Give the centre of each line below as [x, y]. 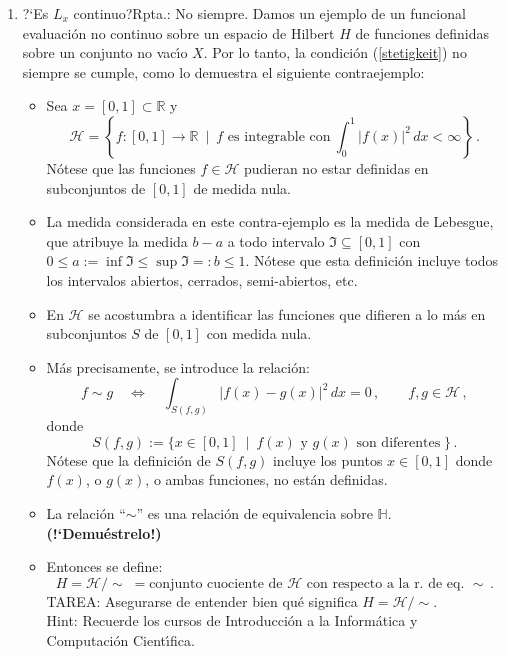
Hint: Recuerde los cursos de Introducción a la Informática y [232, 620]
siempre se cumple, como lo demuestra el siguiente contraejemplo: [223, 71]
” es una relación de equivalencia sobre [254, 512]
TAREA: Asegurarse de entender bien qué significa [202, 600]
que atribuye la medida [117, 240]
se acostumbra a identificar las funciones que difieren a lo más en [287, 313]
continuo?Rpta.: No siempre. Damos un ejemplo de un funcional [269, 13]
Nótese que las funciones [121, 167]
